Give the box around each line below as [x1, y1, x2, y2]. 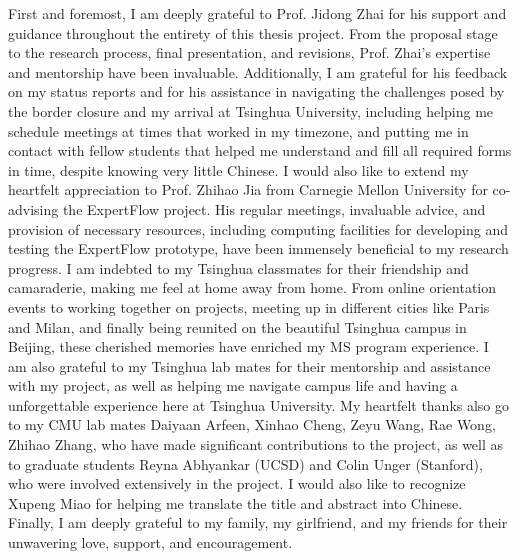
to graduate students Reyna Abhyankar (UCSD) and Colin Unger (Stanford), [8, 453, 483, 474]
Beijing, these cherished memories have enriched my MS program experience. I [8, 336, 489, 357]
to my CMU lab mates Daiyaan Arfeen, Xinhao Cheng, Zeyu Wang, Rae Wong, [8, 414, 496, 435]
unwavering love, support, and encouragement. [8, 532, 293, 553]
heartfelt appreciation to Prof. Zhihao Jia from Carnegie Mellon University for [8, 179, 488, 200]
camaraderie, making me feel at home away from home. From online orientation [8, 277, 497, 298]
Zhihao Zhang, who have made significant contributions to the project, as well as [8, 434, 504, 455]
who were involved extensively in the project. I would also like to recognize [8, 473, 466, 494]
